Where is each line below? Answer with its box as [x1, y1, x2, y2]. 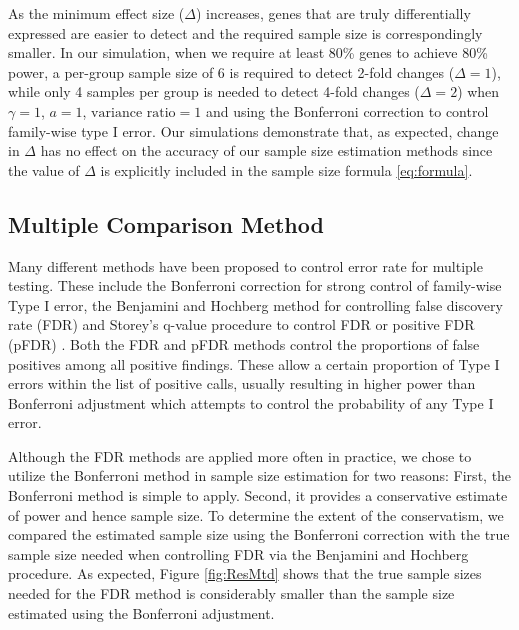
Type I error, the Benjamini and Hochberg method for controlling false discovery [8, 294, 503, 315]
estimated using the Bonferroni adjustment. [8, 602, 275, 623]
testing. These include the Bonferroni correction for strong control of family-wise [8, 275, 502, 296]
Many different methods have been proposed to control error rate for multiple [8, 255, 483, 276]
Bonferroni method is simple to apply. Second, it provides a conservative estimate [8, 485, 508, 506]
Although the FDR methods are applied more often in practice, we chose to [8, 445, 472, 466]
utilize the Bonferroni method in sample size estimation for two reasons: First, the [8, 465, 512, 486]
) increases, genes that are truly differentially [195, 3, 471, 23]
